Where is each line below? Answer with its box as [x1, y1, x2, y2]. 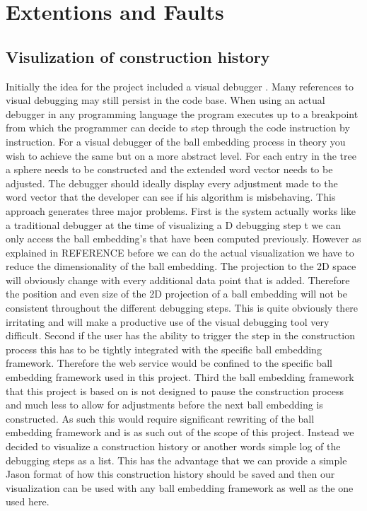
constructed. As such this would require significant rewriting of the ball [6, 411, 315, 425]
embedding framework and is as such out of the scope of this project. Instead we [6, 425, 354, 440]
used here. [6, 494, 49, 509]
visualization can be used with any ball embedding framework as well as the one [6, 480, 354, 495]
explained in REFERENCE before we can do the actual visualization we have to [6, 245, 354, 259]
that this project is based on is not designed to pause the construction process [6, 383, 344, 398]
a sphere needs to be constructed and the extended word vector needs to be [6, 162, 333, 177]
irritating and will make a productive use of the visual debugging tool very [6, 314, 330, 329]
